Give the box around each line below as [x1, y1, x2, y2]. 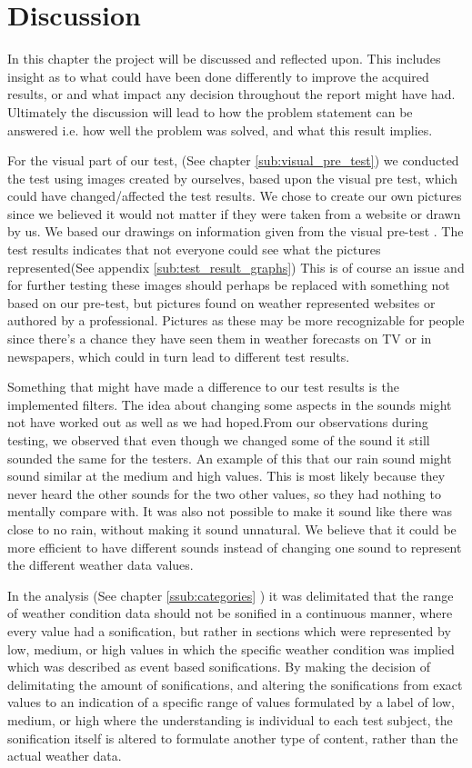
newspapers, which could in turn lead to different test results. [7, 346, 350, 365]
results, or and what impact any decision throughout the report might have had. [7, 85, 456, 104]
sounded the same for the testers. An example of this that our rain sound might [7, 448, 452, 467]
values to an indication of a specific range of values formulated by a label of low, [7, 693, 455, 712]
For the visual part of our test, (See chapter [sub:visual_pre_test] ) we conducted [7, 151, 459, 170]
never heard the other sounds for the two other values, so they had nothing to [7, 484, 441, 503]
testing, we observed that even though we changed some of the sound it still [7, 431, 430, 449]
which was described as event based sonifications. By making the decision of [7, 657, 431, 676]
